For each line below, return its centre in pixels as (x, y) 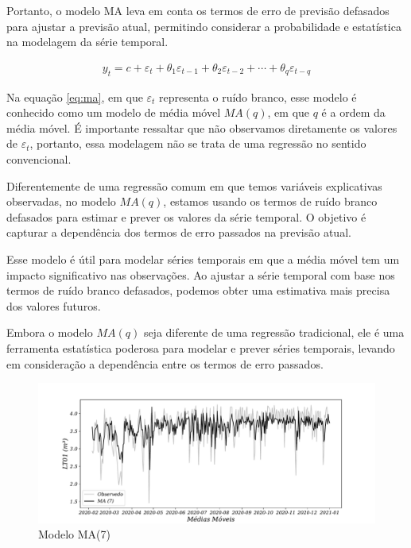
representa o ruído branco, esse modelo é (258, 96)
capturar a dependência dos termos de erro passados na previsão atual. (179, 232)
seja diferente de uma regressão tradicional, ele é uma (274, 332)
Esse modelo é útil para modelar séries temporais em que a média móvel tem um (203, 259)
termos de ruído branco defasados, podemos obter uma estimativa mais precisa (198, 290)
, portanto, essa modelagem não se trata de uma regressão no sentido (198, 143)
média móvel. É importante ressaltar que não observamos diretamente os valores (202, 127)
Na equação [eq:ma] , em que (75, 96)
